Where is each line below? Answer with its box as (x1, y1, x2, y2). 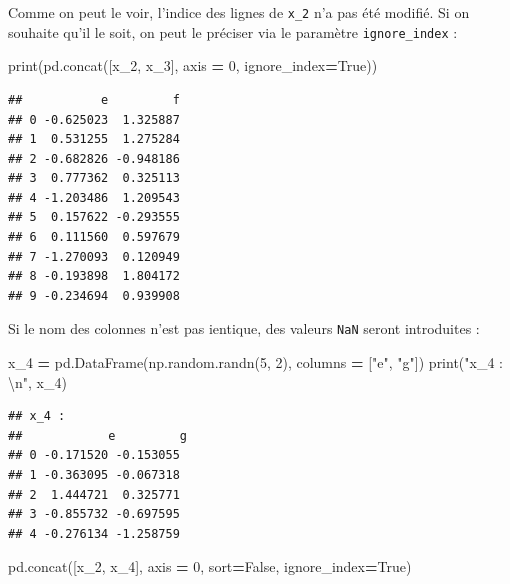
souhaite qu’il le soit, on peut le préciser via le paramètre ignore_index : (8, 21, 458, 42)
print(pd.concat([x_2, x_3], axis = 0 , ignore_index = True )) (8, 55, 378, 76)
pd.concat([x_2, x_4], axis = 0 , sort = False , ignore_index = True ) (8, 556, 412, 577)
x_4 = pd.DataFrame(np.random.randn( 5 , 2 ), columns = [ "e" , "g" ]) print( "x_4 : (8, 352, 503, 373)
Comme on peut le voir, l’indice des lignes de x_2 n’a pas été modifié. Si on (8, 2, 470, 22)
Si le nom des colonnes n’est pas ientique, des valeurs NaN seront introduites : (8, 318, 480, 339)
